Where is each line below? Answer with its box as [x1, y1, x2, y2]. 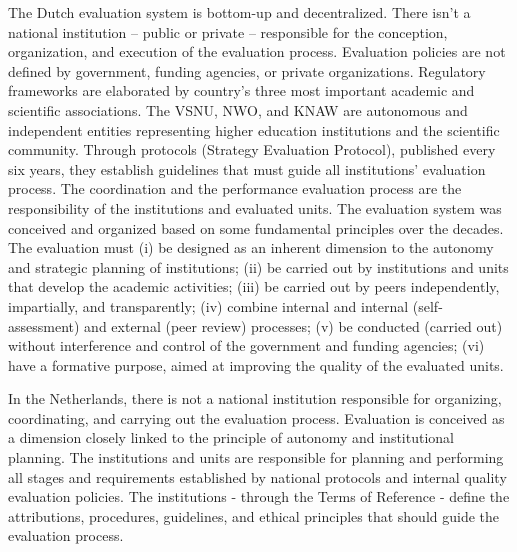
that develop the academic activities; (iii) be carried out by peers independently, [8, 276, 500, 297]
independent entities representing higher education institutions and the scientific [8, 119, 500, 140]
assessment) [8, 315, 80, 336]
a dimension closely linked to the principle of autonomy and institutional [8, 427, 454, 448]
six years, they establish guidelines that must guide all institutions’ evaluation [8, 158, 486, 179]
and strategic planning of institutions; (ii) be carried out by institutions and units [8, 256, 509, 277]
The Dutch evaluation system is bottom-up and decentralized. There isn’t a [8, 2, 471, 22]
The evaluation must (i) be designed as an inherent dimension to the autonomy [8, 237, 494, 258]
